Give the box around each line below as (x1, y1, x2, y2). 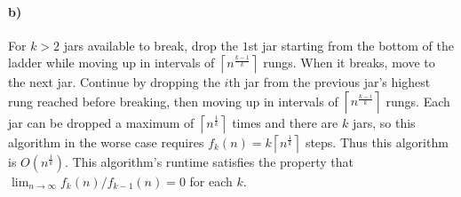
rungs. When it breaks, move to (263, 53, 435, 72)
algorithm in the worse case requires (8, 132, 204, 151)
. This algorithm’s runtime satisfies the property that (65, 152, 354, 170)
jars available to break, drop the (63, 35, 238, 54)
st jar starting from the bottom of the (248, 35, 454, 54)
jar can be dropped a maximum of (8, 113, 195, 131)
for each (189, 171, 233, 190)
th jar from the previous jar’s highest (228, 73, 431, 91)
